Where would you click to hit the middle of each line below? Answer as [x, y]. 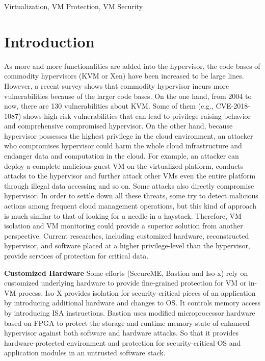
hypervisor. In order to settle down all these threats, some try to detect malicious [131, 196]
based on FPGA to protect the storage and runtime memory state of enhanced [127, 323]
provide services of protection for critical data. [76, 255]
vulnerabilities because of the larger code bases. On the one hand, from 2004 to [128, 96]
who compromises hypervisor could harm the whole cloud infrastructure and [123, 146]
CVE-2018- [233, 106]
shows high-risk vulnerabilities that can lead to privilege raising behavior [137, 115]
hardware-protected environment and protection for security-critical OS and [123, 342]
